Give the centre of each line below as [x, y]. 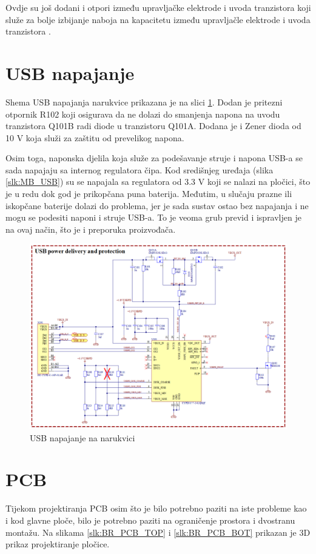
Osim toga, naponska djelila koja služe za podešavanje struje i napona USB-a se [154, 158]
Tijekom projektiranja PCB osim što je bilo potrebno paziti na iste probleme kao [156, 508]
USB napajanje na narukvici [82, 437]
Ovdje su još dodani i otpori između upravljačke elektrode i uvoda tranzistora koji [158, 7]
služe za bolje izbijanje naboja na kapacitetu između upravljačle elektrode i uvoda [158, 19]
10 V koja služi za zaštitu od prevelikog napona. [95, 137]
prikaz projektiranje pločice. [58, 544]
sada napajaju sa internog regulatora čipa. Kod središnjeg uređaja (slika [140, 169]
